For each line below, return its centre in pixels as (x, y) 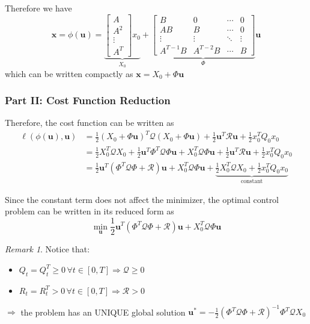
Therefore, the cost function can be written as (90, 123)
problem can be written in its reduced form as (90, 211)
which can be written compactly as (69, 73)
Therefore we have (38, 8)
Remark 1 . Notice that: (47, 249)
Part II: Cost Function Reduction (88, 100)
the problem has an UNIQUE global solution (103, 312)
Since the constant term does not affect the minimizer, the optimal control (142, 199)
